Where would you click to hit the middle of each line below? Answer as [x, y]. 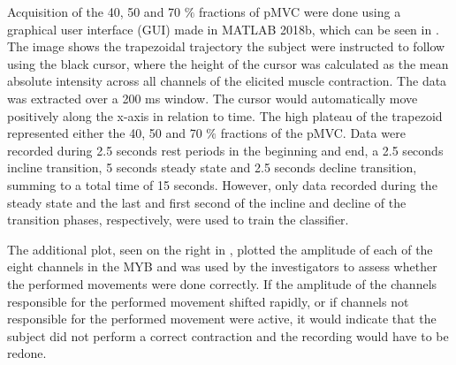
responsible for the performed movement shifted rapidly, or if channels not [208, 301]
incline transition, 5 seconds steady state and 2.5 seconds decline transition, [212, 167]
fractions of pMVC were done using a [300, 11]
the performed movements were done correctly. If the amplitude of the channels [222, 283]
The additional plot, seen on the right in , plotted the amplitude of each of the [220, 249]
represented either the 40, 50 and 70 [105, 133]
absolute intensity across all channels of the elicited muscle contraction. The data [227, 81]
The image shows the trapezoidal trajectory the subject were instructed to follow [226, 46]
